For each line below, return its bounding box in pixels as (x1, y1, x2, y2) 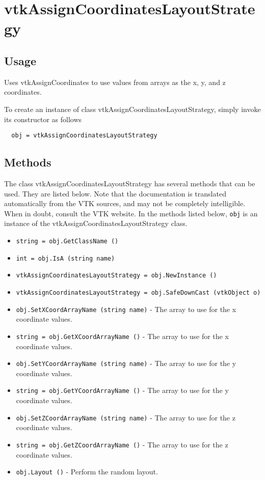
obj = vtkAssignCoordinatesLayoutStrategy (11, 132, 157, 139)
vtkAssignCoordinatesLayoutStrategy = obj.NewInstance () (16, 272, 217, 279)
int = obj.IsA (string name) (16, 255, 115, 262)
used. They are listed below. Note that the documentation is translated (4, 188, 226, 199)
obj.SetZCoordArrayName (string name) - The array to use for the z (16, 412, 235, 422)
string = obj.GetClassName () (16, 238, 119, 245)
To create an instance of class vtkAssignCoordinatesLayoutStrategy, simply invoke (4, 103, 261, 114)
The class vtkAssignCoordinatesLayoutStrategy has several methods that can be (4, 178, 255, 188)
